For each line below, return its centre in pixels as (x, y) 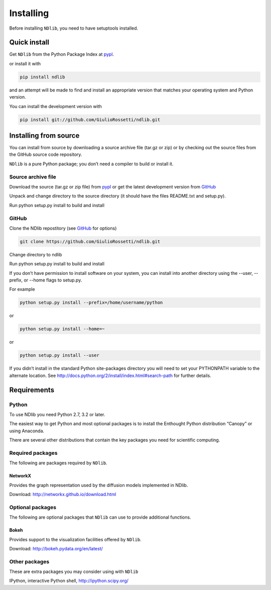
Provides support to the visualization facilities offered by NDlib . (75, 539)
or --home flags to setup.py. (53, 280)
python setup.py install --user (60, 355)
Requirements (32, 390)
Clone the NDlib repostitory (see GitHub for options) (63, 228)
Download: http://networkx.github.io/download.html (63, 494)
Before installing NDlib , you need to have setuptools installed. (74, 28)
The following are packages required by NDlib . (58, 463)
